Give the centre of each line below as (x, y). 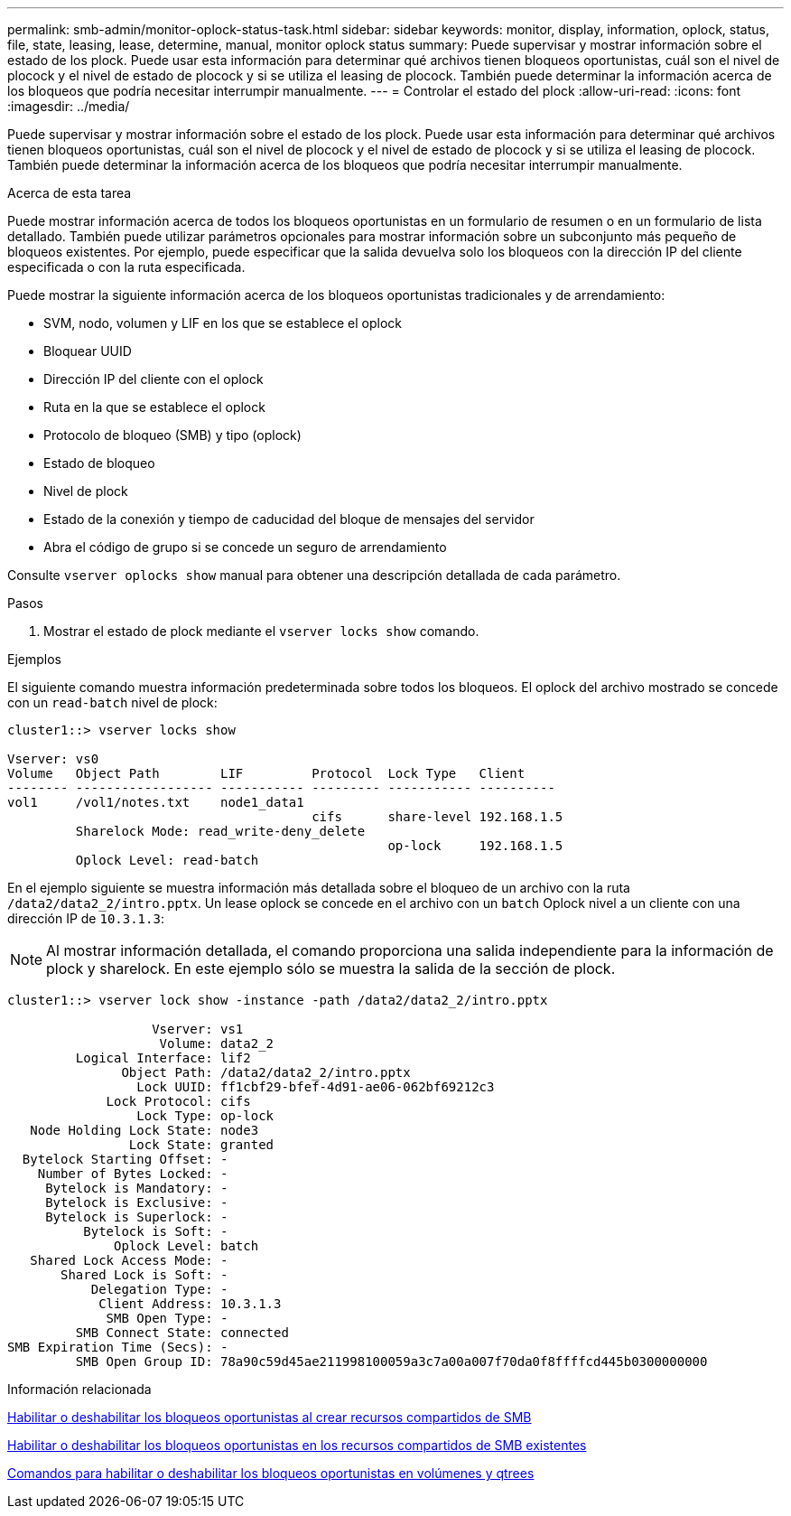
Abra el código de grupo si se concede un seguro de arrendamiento (245, 547)
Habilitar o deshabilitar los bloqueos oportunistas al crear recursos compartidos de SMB (270, 1417)
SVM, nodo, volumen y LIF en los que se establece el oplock (223, 323)
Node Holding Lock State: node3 (144, 1130)
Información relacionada (79, 1389)
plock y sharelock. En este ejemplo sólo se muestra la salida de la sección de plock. (331, 969)
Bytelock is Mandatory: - (137, 1188)
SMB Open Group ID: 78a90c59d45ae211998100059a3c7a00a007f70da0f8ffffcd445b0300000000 (391, 1362)
